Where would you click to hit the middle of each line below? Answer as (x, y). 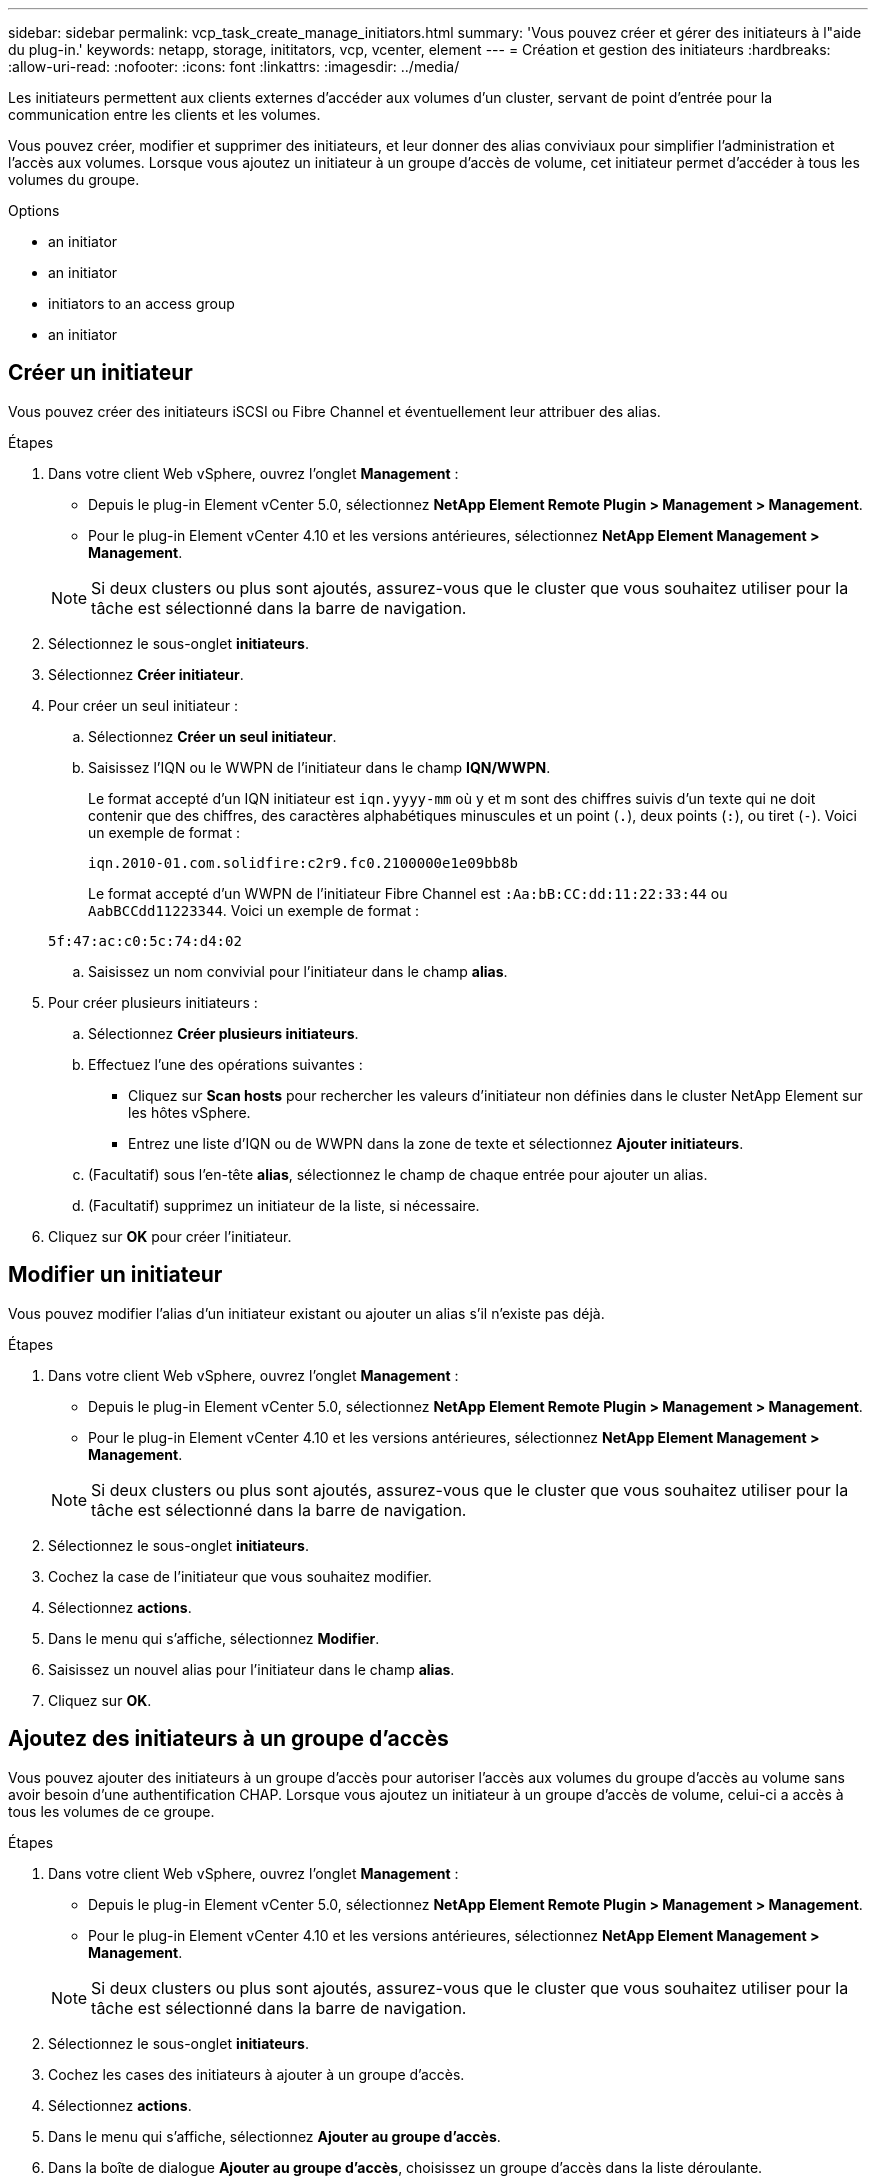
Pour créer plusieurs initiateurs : (153, 1002)
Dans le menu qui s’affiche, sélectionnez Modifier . (214, 1638)
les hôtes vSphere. (189, 1112)
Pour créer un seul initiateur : (143, 705)
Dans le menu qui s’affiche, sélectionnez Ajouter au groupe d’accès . (274, 2136)
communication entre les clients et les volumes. (164, 114)
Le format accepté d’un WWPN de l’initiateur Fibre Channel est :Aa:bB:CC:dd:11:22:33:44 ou (408, 893)
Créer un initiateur (100, 373)
